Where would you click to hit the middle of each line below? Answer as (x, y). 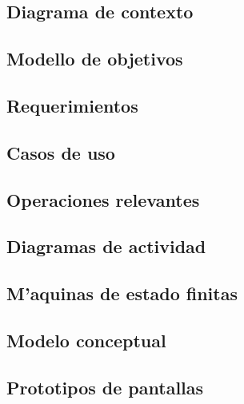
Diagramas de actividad (106, 246)
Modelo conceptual (86, 340)
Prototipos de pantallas (105, 387)
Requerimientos (72, 105)
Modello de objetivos (95, 59)
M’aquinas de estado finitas (122, 293)
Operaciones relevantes (103, 199)
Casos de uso (61, 152)
